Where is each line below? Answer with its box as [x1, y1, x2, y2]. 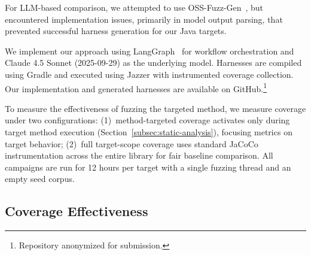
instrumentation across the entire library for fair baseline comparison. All [5, 149, 273, 162]
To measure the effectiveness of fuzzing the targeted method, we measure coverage [5, 102, 306, 114]
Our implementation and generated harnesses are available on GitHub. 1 [5, 80, 267, 95]
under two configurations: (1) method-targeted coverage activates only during [5, 114, 290, 126]
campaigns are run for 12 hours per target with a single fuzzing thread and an [5, 160, 291, 173]
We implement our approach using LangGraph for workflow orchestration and [5, 44, 294, 57]
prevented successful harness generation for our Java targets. [5, 25, 227, 37]
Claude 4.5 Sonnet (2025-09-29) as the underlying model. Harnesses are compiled [5, 56, 302, 69]
